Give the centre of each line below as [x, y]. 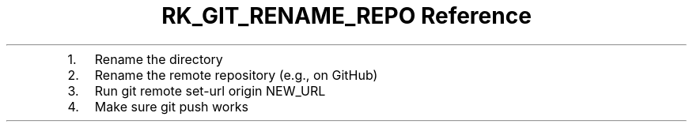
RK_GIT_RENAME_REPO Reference [346, 16]
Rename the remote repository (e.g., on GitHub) [236, 75]
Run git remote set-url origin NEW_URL [210, 90]
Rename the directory [159, 59]
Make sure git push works [171, 106]
